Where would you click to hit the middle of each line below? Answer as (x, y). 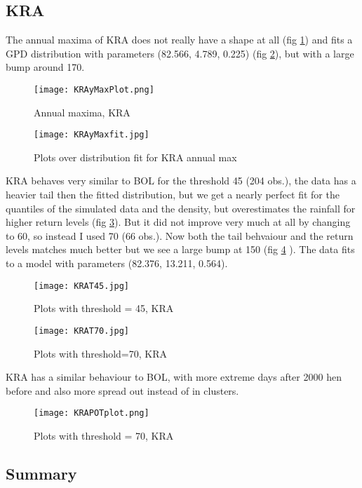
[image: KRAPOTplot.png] (92, 413)
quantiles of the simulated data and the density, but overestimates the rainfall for (181, 208)
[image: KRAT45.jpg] (82, 286)
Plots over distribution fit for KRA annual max (135, 157)
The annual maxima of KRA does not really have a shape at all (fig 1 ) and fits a (179, 40)
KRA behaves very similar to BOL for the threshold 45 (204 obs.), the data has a (181, 181)
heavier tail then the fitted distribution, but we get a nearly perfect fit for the (173, 195)
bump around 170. (45, 67)
